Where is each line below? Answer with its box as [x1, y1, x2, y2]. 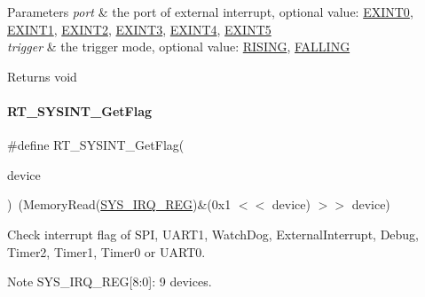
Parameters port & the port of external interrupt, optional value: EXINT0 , [7, 3, 413, 20]
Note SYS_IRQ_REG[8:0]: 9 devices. [7, 272, 212, 291]
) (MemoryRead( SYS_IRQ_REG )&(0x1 [7, 195, 232, 214]
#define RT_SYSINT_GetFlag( [7, 136, 185, 154]
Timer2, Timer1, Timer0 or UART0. [7, 242, 206, 261]
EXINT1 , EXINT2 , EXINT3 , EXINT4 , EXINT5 [7, 20, 272, 38]
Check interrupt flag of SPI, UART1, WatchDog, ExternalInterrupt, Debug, [7, 224, 420, 243]
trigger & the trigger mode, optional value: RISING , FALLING [7, 37, 350, 56]
